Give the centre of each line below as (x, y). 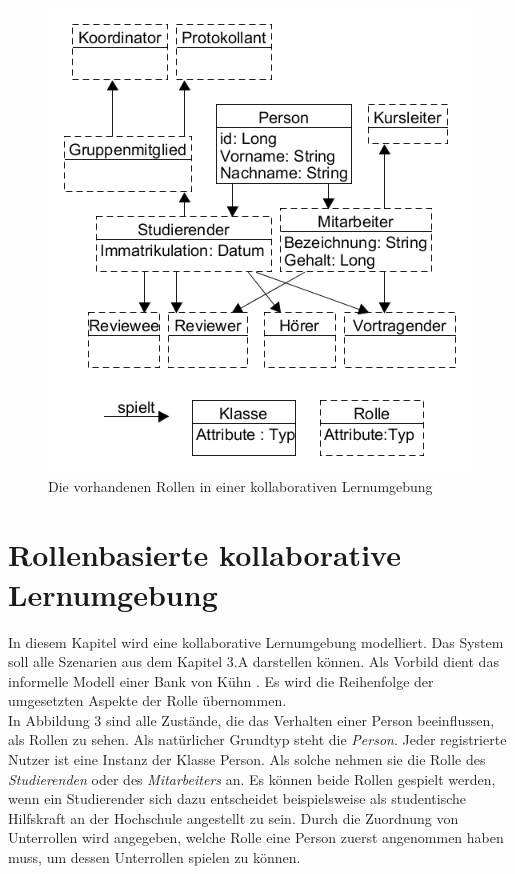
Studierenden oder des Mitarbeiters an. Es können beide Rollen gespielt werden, (252, 778)
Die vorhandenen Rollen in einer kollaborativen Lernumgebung (240, 485)
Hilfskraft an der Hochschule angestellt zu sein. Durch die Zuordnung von (233, 817)
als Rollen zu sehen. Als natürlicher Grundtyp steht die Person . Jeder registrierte (257, 739)
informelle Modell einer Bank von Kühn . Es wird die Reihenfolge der (221, 680)
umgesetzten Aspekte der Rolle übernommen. (147, 700)
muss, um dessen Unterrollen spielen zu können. (154, 857)
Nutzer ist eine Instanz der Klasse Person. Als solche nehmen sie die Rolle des (247, 759)
